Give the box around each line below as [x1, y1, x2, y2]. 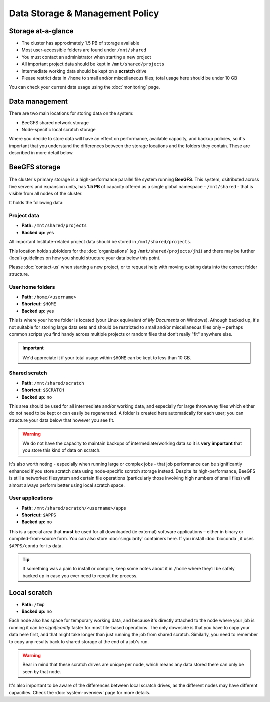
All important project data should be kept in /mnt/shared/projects [21, 61, 165, 67]
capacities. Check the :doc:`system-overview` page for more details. [9, 689, 151, 695]
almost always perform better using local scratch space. [9, 482, 125, 488]
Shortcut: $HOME [21, 301, 57, 307]
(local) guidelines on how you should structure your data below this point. [9, 255, 161, 261]
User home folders [9, 283, 55, 290]
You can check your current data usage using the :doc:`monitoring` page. [9, 84, 160, 90]
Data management [9, 97, 68, 106]
